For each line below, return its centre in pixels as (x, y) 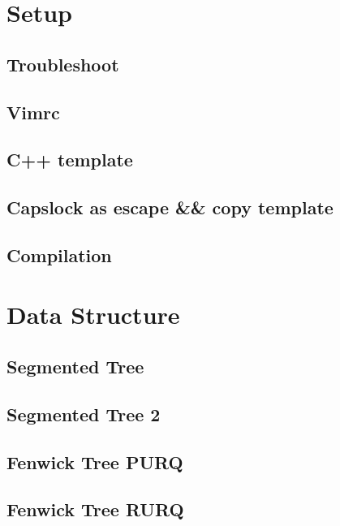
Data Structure (93, 315)
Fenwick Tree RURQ (95, 509)
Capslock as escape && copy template (170, 207)
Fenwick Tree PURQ (95, 461)
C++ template (70, 160)
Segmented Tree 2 (84, 414)
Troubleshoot (63, 64)
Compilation (59, 254)
